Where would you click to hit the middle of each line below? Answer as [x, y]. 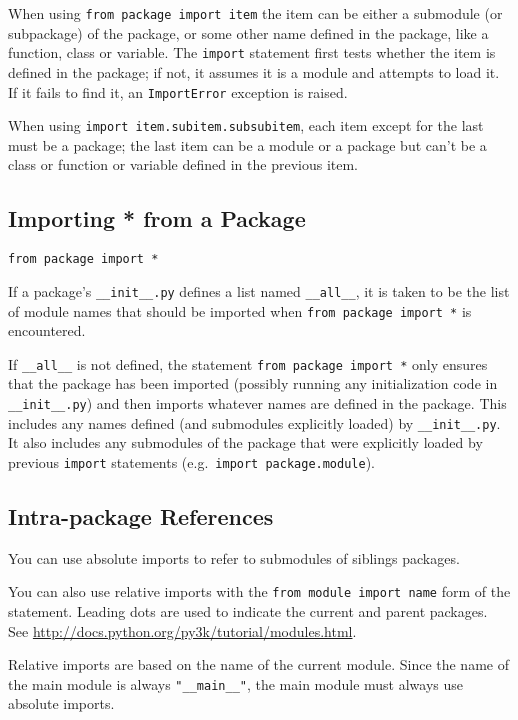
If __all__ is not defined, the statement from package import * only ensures [248, 363]
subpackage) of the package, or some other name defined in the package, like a [248, 32]
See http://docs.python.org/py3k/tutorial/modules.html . [182, 630]
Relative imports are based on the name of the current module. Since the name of [258, 664]
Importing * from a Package [157, 218]
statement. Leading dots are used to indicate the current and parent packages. [248, 611]
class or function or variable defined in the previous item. [183, 164]
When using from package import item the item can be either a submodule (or [255, 13]
